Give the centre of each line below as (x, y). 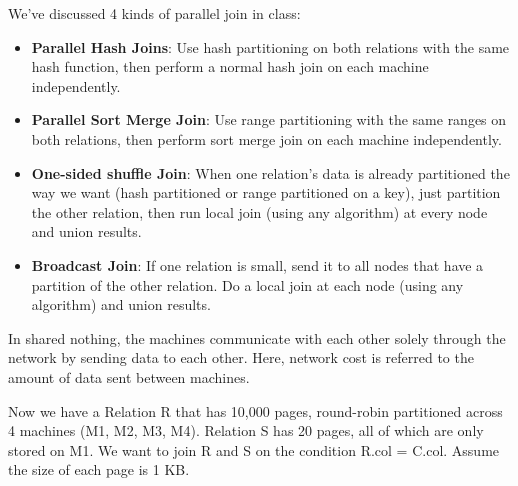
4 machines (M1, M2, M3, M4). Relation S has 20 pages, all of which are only (246, 430)
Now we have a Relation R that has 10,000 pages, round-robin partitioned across (255, 410)
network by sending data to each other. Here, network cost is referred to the (241, 357)
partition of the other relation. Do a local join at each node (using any (247, 284)
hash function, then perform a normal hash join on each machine (230, 66)
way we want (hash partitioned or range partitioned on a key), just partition (266, 192)
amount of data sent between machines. (129, 376)
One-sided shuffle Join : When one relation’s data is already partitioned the (270, 172)
